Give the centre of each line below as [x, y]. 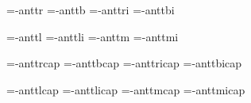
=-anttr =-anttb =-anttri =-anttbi [91, 10]
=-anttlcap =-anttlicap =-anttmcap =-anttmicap [126, 89]
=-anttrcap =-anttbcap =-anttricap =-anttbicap [124, 63]
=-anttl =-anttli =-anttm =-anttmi [93, 36]
